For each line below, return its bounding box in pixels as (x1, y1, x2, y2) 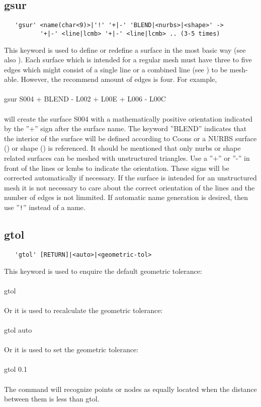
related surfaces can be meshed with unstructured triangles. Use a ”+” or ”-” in (4, 153, 250, 163)
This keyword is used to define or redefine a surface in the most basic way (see (4, 44, 246, 55)
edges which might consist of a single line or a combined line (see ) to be (4, 64, 228, 74)
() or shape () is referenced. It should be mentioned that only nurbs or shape (4, 143, 241, 153)
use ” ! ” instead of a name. (4, 202, 85, 213)
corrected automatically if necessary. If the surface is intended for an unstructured (4, 172, 257, 183)
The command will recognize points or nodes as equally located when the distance (4, 383, 257, 394)
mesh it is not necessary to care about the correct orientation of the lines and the (4, 182, 255, 192)
